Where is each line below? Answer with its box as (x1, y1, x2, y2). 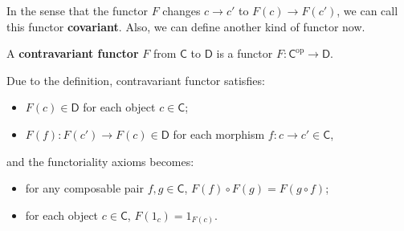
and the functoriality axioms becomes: (6, 152, 194, 169)
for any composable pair (25, 180, 144, 197)
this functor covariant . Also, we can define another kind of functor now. (6, 18, 365, 34)
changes (162, 2, 201, 18)
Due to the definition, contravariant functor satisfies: (6, 71, 265, 88)
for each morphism (173, 125, 265, 142)
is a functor (216, 45, 273, 62)
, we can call (337, 2, 398, 18)
